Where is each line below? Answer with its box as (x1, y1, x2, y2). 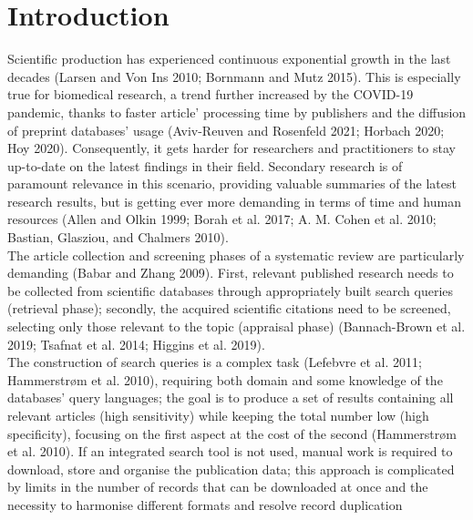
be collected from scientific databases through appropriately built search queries (7, 280, 454, 300)
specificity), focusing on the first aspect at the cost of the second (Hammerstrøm (7, 423, 457, 443)
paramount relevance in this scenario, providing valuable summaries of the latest (7, 174, 457, 193)
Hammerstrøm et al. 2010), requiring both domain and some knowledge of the (7, 370, 443, 389)
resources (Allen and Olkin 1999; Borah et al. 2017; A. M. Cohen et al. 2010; (7, 209, 437, 229)
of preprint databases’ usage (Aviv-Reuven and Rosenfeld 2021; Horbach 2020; (7, 120, 445, 139)
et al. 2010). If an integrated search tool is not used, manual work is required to (7, 442, 453, 461)
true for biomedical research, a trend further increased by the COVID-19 (7, 85, 414, 104)
